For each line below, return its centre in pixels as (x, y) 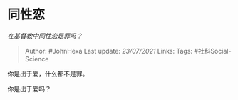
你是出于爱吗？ (29, 89)
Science (37, 59)
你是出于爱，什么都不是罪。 (48, 74)
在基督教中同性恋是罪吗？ (45, 36)
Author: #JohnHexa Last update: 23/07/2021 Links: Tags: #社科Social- (128, 51)
